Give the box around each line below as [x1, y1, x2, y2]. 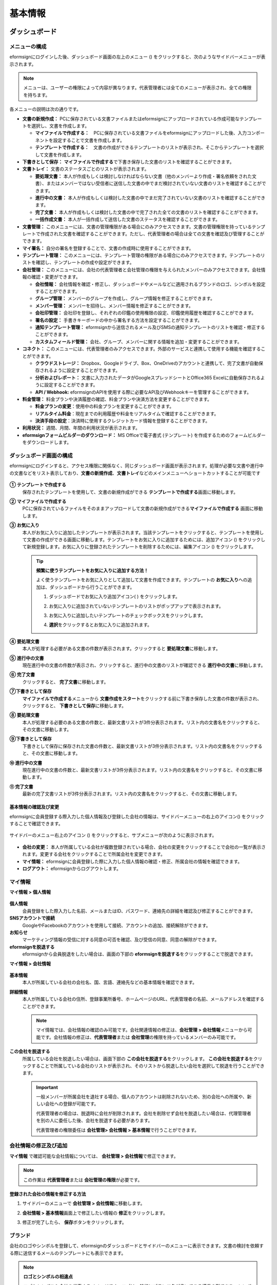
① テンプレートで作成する [9, 482, 67, 488]
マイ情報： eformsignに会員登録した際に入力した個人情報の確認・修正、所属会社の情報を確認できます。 [22, 858, 243, 865]
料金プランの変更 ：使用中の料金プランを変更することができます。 [35, 403, 174, 410]
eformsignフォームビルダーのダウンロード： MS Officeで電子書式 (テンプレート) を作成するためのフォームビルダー [22, 432, 266, 438]
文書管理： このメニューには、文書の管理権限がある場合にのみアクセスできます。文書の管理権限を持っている [22, 224, 252, 230]
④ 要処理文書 [9, 638, 39, 645]
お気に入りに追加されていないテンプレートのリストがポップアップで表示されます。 [49, 603, 224, 609]
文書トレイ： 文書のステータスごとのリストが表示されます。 [22, 166, 149, 172]
